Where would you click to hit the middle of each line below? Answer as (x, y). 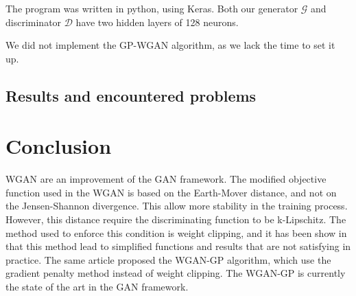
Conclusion (59, 146)
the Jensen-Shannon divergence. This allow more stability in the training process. (177, 206)
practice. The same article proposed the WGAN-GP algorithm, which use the (168, 259)
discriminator (34, 22)
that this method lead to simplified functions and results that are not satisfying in (178, 246)
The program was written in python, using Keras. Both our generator (152, 8)
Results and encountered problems (131, 95)
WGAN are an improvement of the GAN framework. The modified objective (166, 179)
